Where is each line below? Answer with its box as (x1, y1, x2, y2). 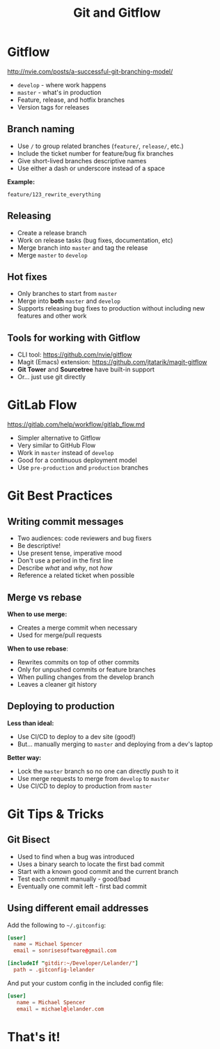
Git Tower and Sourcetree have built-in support (17, 365, 155, 374)
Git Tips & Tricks (7, 806, 104, 821)
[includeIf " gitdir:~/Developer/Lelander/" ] (7, 960, 139, 967)
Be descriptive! (17, 542, 61, 550)
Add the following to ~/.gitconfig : (7, 921, 107, 929)
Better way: (7, 753, 42, 761)
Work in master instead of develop (17, 449, 114, 457)
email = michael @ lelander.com (16, 1005, 104, 1013)
